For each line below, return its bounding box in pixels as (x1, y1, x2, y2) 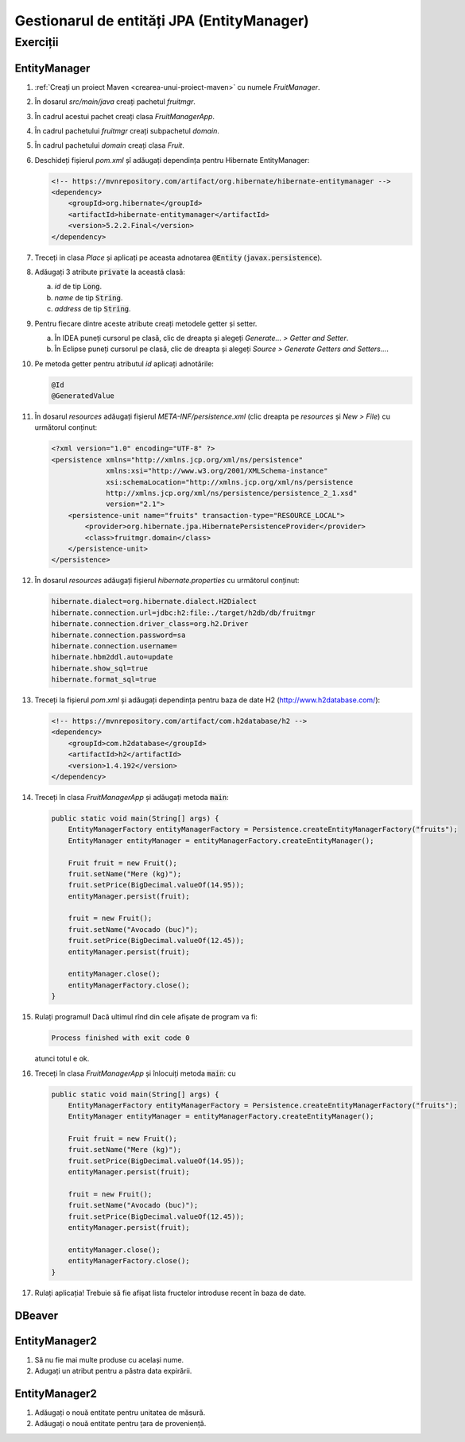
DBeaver (14, 1309, 59, 1322)
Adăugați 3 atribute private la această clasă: (34, 267, 186, 276)
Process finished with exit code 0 (51, 1034, 190, 1042)
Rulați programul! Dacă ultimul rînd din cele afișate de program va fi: (34, 1012, 258, 1022)
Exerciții (14, 35, 59, 49)
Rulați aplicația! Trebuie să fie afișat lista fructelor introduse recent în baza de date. (34, 1288, 306, 1297)
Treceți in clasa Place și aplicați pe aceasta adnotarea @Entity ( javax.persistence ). (34, 253, 323, 262)
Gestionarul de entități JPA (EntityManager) (14, 12, 309, 29)
